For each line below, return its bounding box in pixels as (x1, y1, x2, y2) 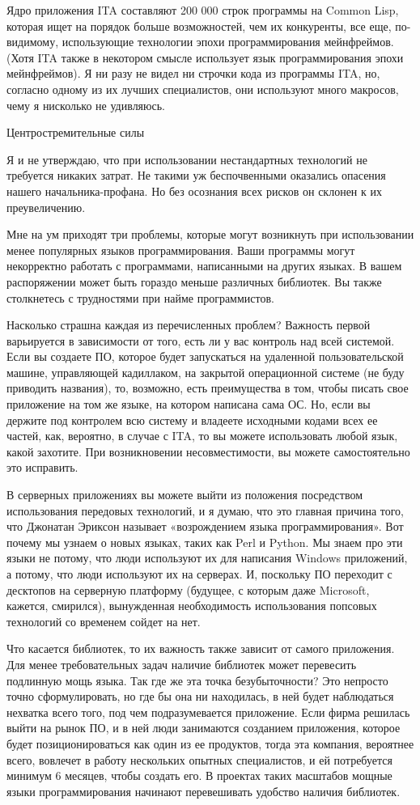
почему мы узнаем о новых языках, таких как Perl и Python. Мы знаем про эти (6, 533, 403, 550)
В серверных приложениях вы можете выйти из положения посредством (6, 486, 363, 503)
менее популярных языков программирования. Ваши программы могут (6, 241, 355, 258)
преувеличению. (6, 198, 86, 215)
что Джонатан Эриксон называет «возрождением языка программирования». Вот (6, 518, 404, 535)
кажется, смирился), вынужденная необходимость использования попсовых (6, 597, 377, 614)
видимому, (6, 33, 59, 50)
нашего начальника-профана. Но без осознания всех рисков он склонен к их (6, 182, 382, 199)
